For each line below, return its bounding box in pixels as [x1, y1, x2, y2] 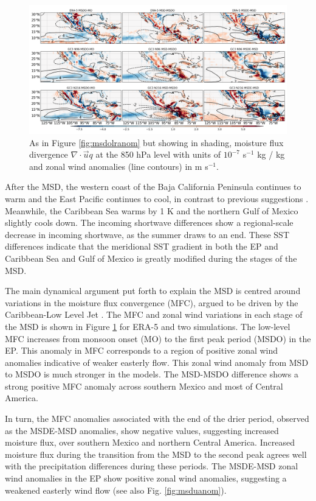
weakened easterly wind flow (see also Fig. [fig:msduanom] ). [5, 483, 227, 496]
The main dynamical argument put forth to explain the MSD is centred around [5, 284, 301, 297]
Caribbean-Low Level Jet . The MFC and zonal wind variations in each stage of [5, 308, 303, 321]
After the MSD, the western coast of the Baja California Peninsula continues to [5, 180, 301, 193]
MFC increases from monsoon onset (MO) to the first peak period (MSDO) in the [5, 332, 311, 345]
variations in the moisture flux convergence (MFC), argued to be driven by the [5, 296, 298, 309]
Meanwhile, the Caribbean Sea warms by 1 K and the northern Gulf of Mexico [5, 204, 298, 217]
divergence [29, 148, 68, 161]
